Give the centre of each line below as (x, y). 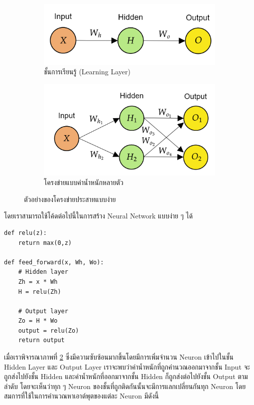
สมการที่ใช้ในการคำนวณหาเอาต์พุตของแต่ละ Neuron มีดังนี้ (82, 396)
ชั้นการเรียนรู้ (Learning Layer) (87, 72)
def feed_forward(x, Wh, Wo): (54, 262)
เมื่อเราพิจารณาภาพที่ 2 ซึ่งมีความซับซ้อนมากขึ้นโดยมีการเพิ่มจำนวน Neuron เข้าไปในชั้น (119, 357)
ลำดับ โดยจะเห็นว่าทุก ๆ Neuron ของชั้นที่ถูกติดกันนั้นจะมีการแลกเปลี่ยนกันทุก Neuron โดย (125, 386)
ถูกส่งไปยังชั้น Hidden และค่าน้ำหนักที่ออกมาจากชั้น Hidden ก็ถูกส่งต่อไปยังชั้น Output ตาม (126, 376)
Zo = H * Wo (38, 321)
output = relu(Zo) (49, 330)
